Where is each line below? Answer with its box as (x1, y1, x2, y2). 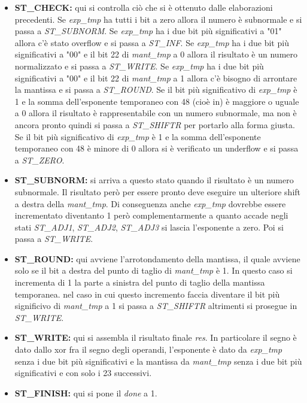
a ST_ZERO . (14, 153, 65, 166)
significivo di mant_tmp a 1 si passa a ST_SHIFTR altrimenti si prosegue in (14, 299, 297, 312)
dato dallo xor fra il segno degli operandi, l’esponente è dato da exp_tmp (14, 343, 282, 356)
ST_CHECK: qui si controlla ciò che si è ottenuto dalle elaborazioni (14, 1, 273, 13)
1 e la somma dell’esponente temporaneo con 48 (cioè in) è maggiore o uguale (14, 95, 299, 107)
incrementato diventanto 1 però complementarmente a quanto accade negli (14, 209, 288, 222)
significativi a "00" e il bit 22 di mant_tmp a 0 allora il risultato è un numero (14, 48, 298, 60)
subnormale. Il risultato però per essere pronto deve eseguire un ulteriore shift (14, 185, 300, 198)
